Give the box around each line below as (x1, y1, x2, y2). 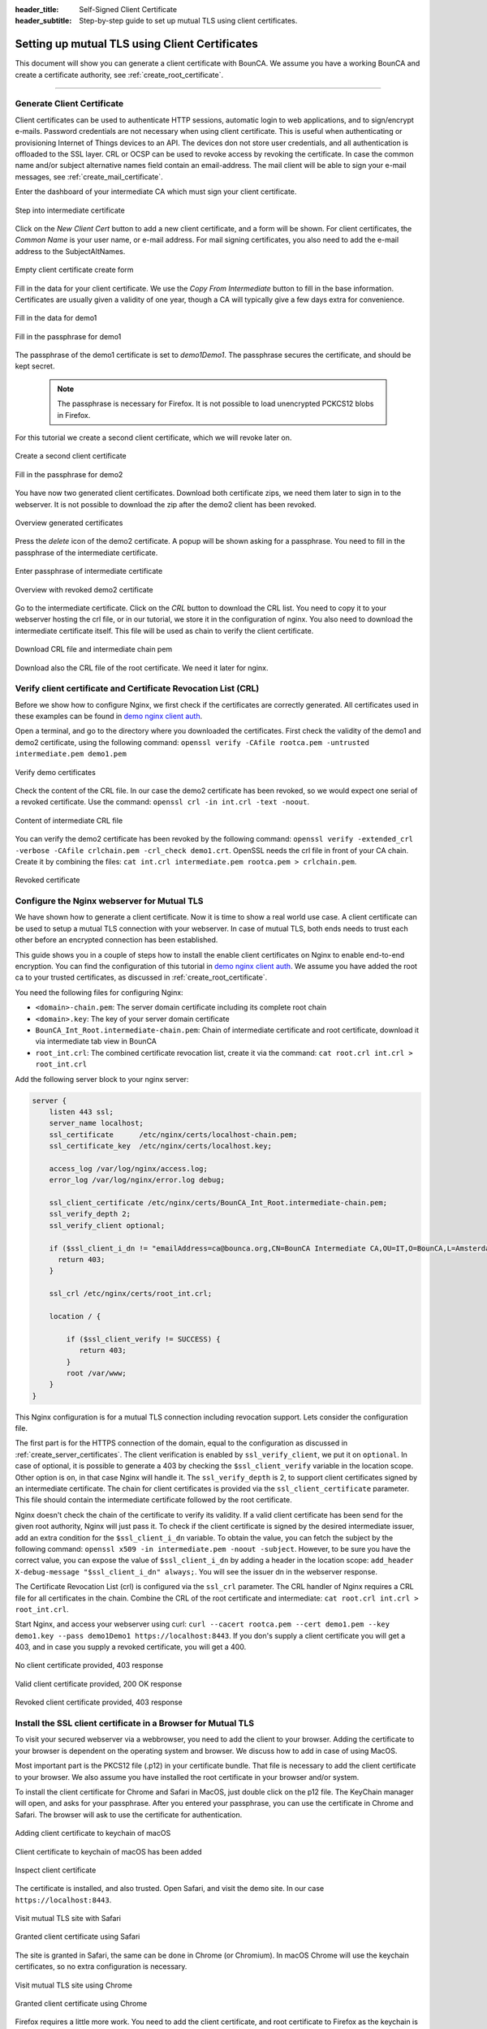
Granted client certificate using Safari (15, 1932, 140, 1941)
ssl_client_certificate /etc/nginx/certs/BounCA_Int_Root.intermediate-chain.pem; (49, 1198, 388, 1208)
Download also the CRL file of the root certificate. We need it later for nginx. (15, 662, 269, 673)
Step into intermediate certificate (15, 205, 125, 215)
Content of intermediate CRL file (15, 816, 123, 825)
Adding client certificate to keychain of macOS (15, 1829, 171, 1838)
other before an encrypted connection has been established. (15, 935, 218, 945)
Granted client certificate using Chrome (15, 1999, 148, 2009)
